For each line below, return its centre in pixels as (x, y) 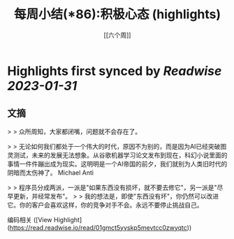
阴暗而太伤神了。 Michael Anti (51, 173)
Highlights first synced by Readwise (115, 71)
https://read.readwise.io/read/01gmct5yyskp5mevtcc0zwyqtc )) (101, 227)
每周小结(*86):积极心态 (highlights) (117, 14)
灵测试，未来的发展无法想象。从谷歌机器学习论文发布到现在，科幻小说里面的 (117, 155)
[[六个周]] (117, 35)
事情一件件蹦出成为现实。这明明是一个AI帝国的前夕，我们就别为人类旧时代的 (117, 164)
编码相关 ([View (30, 219)
